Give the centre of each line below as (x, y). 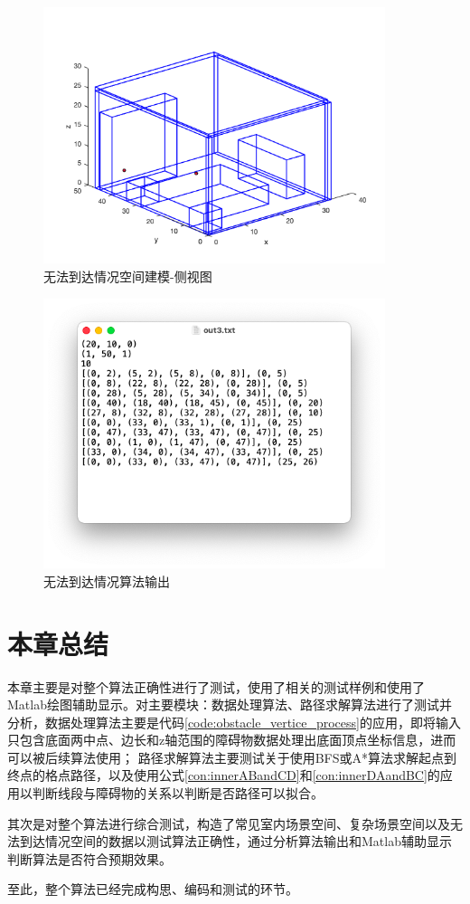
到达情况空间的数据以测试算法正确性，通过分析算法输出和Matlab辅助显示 (235, 841)
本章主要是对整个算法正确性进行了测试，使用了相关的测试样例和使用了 (216, 686)
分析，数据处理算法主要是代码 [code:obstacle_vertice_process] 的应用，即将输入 (234, 722)
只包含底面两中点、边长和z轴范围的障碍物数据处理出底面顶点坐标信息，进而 (232, 740)
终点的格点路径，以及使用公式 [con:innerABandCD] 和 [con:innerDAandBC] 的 (224, 775)
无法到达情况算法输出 (107, 580)
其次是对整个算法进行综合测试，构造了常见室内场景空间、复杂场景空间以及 (229, 823)
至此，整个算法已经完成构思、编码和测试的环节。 (153, 889)
